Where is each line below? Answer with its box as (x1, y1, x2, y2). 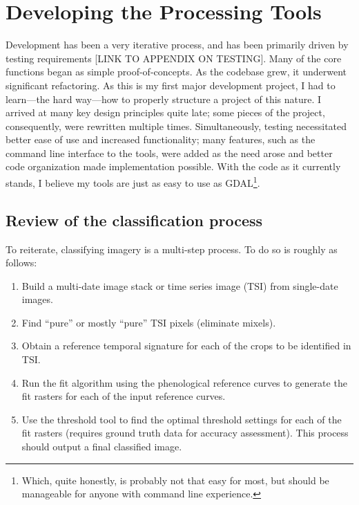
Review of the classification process (6, 209, 263, 230)
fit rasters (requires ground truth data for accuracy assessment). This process (21, 425, 349, 440)
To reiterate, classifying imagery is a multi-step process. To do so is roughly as (6, 241, 338, 256)
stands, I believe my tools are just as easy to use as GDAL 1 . (6, 174, 260, 190)
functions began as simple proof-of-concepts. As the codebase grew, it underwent (6, 64, 347, 79)
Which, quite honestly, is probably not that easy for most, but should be (21, 472, 329, 487)
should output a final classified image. (21, 439, 182, 454)
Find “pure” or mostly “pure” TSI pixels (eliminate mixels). (21, 315, 276, 329)
